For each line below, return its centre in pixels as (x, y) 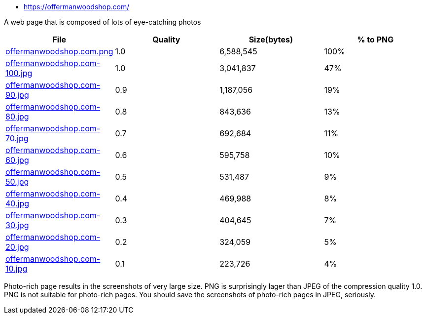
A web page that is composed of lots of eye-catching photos (103, 22)
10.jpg (17, 269)
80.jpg (17, 117)
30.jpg (17, 225)
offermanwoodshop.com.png (59, 51)
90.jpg (17, 95)
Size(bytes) (271, 40)
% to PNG (375, 40)
